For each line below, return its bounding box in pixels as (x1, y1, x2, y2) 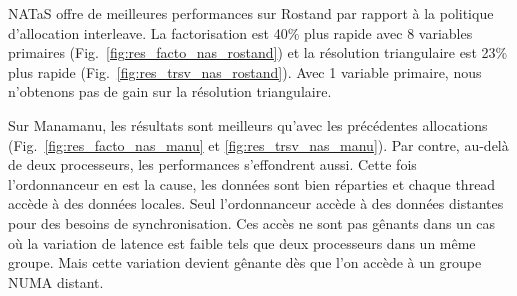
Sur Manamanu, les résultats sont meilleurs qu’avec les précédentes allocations (8, 114, 488, 135)
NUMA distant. (8, 271, 104, 292)
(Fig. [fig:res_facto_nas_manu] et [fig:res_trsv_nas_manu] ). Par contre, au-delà (8, 134, 509, 155)
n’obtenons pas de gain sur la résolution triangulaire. (8, 81, 332, 102)
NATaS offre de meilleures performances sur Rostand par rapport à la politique (8, 3, 494, 23)
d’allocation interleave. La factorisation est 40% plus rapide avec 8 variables (8, 22, 473, 43)
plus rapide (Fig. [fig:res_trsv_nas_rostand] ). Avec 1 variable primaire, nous (8, 61, 482, 82)
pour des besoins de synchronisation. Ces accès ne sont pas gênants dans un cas (8, 212, 496, 233)
